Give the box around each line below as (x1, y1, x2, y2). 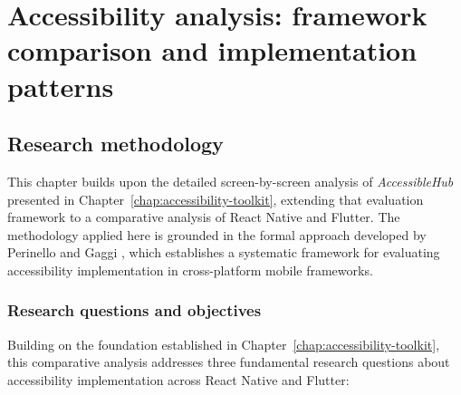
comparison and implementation (7, 32, 418, 69)
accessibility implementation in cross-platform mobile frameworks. (7, 260, 373, 279)
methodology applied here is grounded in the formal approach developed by (7, 225, 427, 244)
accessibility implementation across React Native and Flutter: (7, 370, 350, 389)
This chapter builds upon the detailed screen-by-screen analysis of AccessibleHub (7, 171, 454, 190)
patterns (7, 67, 114, 104)
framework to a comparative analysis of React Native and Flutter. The (7, 207, 400, 226)
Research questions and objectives (7, 299, 262, 322)
